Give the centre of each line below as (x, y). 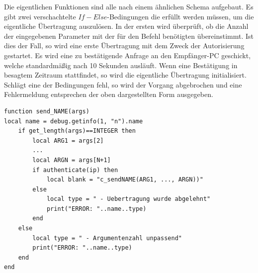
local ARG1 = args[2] (68, 140)
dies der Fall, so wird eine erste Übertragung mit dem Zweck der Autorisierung (124, 45)
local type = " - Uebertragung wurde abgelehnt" (129, 199)
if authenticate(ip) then (75, 170)
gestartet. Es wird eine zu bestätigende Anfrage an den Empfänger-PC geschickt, (128, 55)
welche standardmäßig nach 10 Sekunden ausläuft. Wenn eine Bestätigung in (121, 65)
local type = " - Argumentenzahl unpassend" (107, 238)
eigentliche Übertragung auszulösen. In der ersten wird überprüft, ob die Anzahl (126, 26)
